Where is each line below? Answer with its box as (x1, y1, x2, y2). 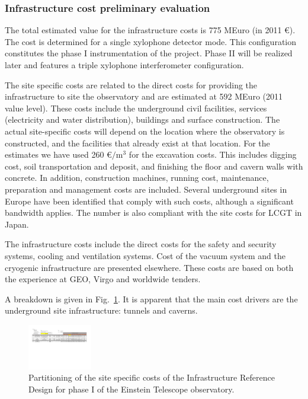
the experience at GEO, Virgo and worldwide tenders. (5, 273, 201, 285)
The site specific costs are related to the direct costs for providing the (5, 78, 258, 91)
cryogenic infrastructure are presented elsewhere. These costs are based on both (5, 261, 294, 273)
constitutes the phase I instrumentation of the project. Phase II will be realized (5, 47, 293, 59)
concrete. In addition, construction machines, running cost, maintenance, (5, 171, 269, 184)
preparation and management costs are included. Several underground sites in (5, 183, 287, 195)
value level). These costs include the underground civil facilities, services (5, 101, 267, 114)
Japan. (5, 218, 29, 230)
